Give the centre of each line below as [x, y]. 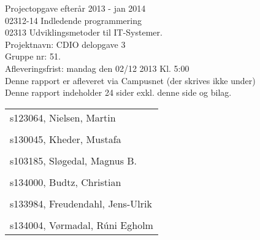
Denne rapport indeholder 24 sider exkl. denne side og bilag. [118, 92]
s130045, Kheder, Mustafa [66, 139]
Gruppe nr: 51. [33, 56]
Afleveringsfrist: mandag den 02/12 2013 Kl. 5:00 [97, 68]
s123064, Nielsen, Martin [63, 117]
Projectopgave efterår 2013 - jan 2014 [75, 8]
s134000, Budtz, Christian [66, 182]
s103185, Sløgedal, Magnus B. [74, 160]
